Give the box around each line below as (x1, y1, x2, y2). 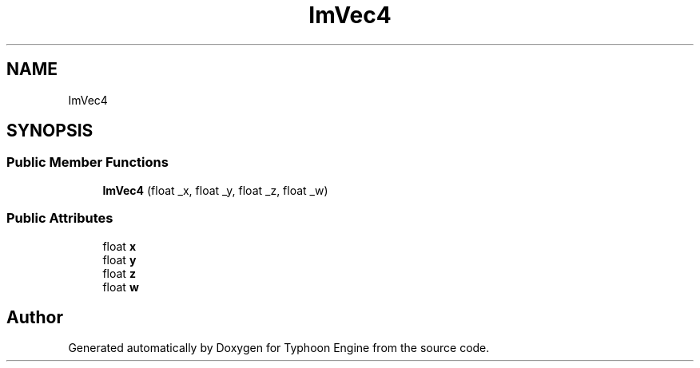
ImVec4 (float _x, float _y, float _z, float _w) (102, 183, 328, 197)
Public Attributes (6, 210, 113, 227)
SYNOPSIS (6, 121, 93, 141)
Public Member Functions (6, 154, 169, 171)
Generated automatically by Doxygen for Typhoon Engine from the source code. (68, 341, 490, 355)
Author (6, 307, 63, 327)
